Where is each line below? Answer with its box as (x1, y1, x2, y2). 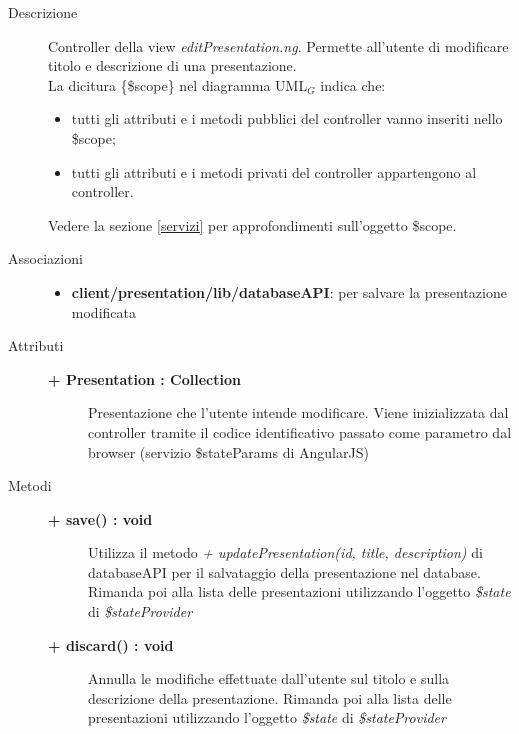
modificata (71, 301, 136, 322)
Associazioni (8, 248, 83, 269)
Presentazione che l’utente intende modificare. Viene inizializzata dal (88, 402, 509, 423)
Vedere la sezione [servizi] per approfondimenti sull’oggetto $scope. (48, 214, 457, 235)
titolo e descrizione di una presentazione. (48, 55, 297, 76)
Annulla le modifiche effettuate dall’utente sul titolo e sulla (88, 668, 450, 689)
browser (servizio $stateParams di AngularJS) (88, 441, 369, 462)
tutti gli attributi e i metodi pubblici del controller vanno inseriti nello (71, 108, 503, 129)
